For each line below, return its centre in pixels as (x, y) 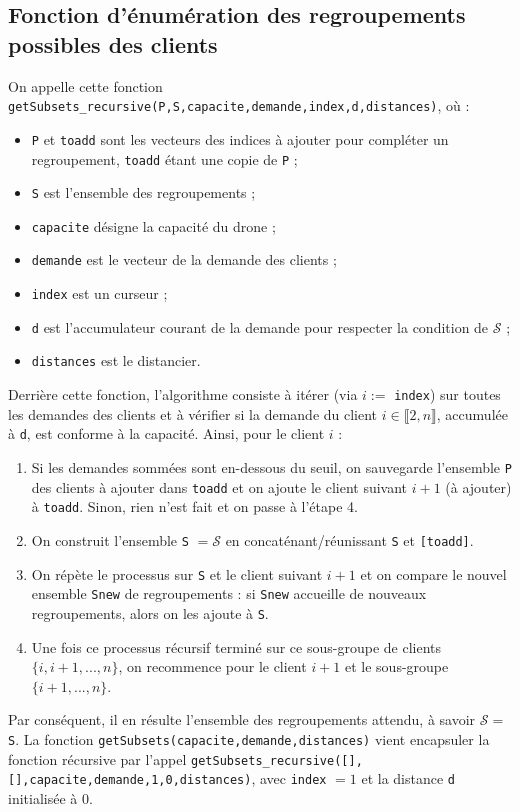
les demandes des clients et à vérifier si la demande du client (193, 413)
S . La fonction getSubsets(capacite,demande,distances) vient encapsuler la (249, 738)
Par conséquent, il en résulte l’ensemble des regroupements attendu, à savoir (242, 719)
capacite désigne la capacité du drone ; (153, 225)
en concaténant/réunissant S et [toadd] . (349, 539)
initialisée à (43, 797)
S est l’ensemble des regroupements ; (143, 192)
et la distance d (408, 778)
